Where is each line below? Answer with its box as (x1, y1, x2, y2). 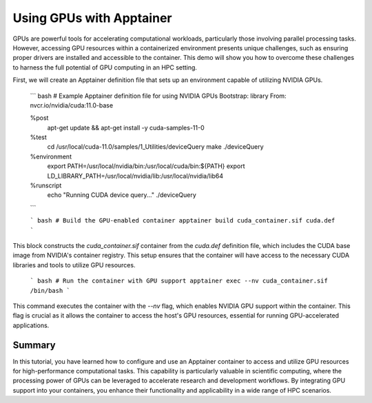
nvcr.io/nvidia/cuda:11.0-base (30, 101, 114, 110)
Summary (12, 339, 56, 351)
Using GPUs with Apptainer (12, 10, 172, 25)
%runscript (30, 181, 62, 189)
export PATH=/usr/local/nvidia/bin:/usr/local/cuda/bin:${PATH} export (47, 162, 245, 170)
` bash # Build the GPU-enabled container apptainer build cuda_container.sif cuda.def (30, 217, 335, 225)
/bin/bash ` (30, 287, 70, 294)
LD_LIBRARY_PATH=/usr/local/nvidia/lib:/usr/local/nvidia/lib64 (47, 172, 224, 180)
